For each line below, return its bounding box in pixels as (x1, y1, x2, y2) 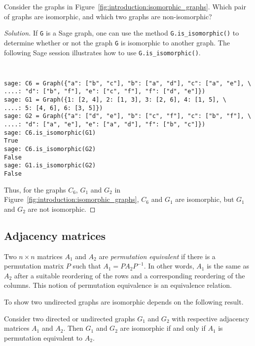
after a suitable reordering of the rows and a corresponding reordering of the (14, 270, 245, 280)
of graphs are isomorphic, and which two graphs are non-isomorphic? (4, 11, 212, 21)
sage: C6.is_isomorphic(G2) (4, 146, 96, 153)
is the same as (207, 261, 249, 271)
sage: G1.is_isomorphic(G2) (4, 162, 96, 169)
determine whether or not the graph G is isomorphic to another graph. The (4, 37, 230, 47)
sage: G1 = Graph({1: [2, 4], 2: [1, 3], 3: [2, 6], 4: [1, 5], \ (4, 96, 227, 104)
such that (73, 261, 101, 271)
